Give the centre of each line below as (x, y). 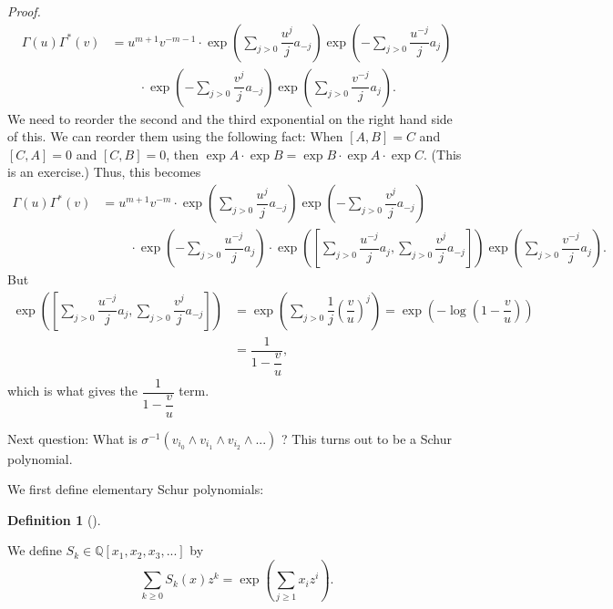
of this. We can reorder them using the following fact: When (175, 136)
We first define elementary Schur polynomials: (136, 489)
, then (182, 154)
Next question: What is (72, 438)
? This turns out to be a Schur (367, 438)
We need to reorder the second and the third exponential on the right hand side (230, 118)
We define (35, 550)
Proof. (24, 11)
